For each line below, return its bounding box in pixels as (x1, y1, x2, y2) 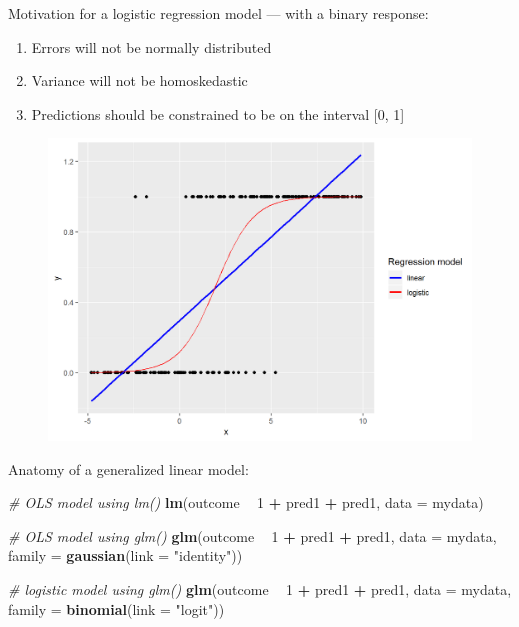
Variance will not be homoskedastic (31, 70, 248, 91)
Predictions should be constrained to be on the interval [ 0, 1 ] (31, 103, 405, 124)
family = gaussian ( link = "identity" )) (8, 545, 243, 566)
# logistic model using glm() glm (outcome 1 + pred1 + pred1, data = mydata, (8, 579, 512, 600)
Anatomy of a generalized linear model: (8, 458, 249, 479)
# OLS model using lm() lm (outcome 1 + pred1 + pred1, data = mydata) (8, 492, 484, 513)
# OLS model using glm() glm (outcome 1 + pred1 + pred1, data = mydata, (8, 525, 497, 546)
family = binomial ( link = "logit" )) (8, 598, 225, 619)
